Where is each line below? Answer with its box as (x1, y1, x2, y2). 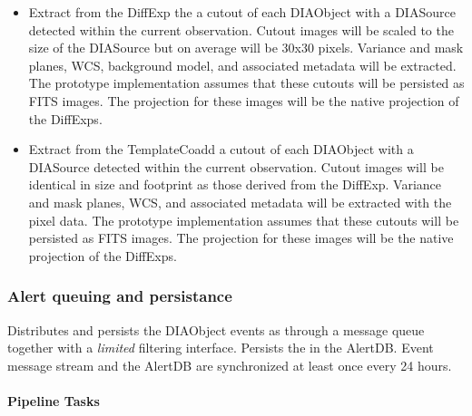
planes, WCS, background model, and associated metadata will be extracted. (28, 55, 457, 74)
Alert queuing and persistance (7, 285, 232, 307)
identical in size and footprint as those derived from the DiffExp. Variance (28, 175, 442, 194)
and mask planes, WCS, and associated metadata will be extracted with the (28, 192, 452, 211)
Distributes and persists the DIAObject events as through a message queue (7, 320, 425, 339)
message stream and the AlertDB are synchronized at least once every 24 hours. (7, 355, 452, 374)
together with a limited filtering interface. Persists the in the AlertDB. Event (7, 338, 434, 357)
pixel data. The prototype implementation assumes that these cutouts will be (28, 210, 459, 229)
